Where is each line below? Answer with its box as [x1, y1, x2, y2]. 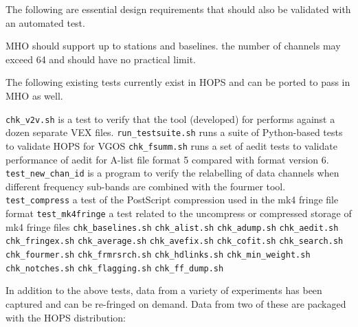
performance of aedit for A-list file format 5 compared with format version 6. [5, 152, 329, 166]
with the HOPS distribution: [5, 310, 126, 324]
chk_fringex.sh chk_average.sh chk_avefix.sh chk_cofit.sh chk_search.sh [5, 236, 344, 247]
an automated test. [5, 15, 85, 30]
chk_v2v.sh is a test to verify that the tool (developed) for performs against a [5, 111, 335, 126]
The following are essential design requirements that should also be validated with [5, 2, 351, 16]
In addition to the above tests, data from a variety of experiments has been [5, 283, 322, 297]
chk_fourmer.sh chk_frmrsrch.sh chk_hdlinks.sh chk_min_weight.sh [5, 250, 311, 260]
